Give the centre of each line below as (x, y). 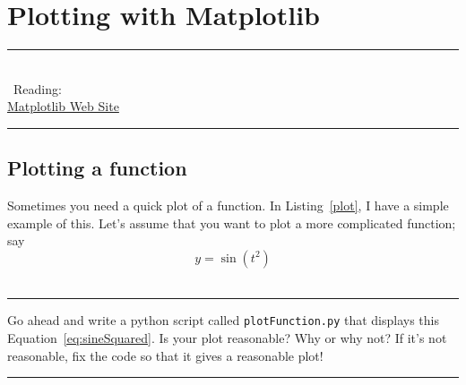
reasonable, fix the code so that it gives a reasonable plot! (165, 355)
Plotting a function (97, 168)
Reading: (37, 88)
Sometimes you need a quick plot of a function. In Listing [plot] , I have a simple (228, 205)
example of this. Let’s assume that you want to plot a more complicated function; (232, 222)
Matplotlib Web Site (63, 106)
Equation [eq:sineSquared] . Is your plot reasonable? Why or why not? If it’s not (227, 338)
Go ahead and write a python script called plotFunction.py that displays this (224, 320)
